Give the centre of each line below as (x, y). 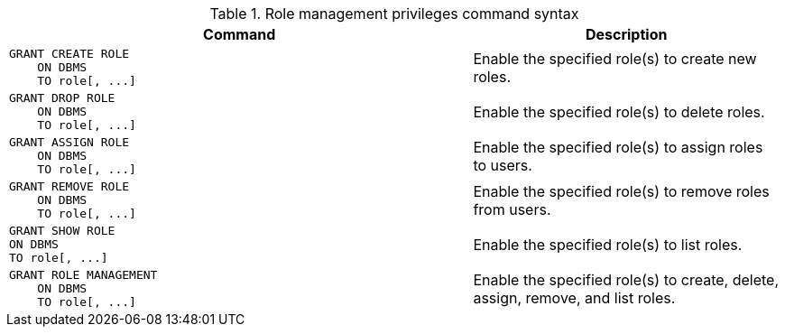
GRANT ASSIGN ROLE (69, 142)
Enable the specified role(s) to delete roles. (619, 111)
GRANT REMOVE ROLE (69, 186)
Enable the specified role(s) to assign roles (618, 147)
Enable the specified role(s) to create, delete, (626, 279)
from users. (512, 209)
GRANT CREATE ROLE (69, 54)
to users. (503, 165)
